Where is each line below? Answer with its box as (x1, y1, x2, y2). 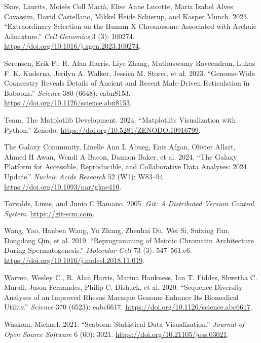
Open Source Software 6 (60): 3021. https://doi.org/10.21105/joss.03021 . (4, 328, 229, 339)
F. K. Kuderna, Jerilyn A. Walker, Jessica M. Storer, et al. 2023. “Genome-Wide (4, 67, 255, 78)
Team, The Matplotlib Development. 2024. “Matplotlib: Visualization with (4, 114, 236, 125)
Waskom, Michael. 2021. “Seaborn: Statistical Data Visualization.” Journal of (4, 319, 245, 329)
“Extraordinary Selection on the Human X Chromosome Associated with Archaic (4, 21, 257, 31)
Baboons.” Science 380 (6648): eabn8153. (4, 87, 131, 98)
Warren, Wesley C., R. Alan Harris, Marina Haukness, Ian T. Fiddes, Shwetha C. (4, 272, 257, 282)
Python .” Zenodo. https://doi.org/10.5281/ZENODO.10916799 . (4, 124, 201, 135)
